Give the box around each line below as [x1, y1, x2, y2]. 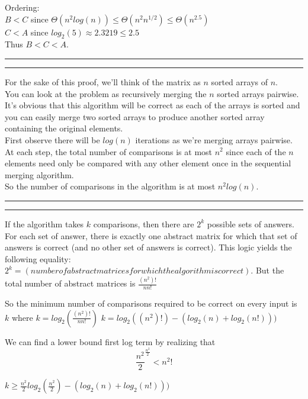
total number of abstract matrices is [5, 277, 136, 289]
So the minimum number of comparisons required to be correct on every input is [5, 297, 297, 310]
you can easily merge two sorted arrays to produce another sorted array [5, 110, 265, 123]
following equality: [5, 252, 71, 265]
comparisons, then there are [93, 217, 194, 230]
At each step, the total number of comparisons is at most [5, 145, 213, 157]
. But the [251, 264, 284, 276]
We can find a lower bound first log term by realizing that [5, 335, 216, 347]
